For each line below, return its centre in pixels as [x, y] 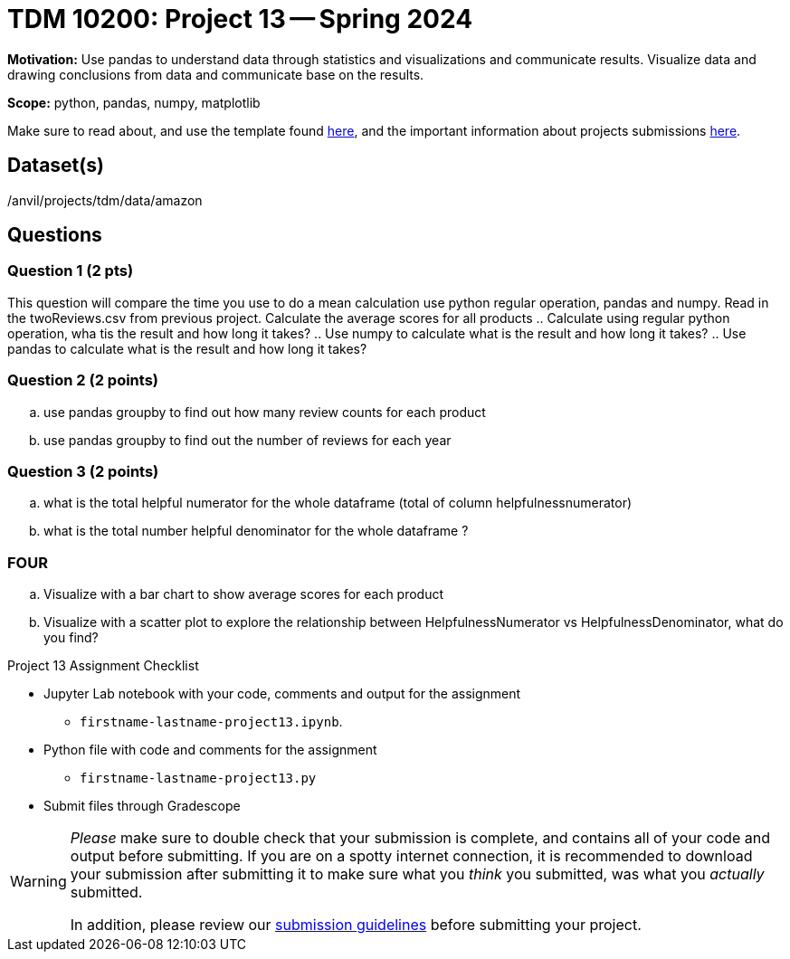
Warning [38, 882]
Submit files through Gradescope [142, 806]
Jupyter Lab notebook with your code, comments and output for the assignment [282, 694]
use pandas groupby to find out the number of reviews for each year [247, 440]
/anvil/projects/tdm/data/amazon [105, 200]
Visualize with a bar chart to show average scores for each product [244, 594]
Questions [55, 235]
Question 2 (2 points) [83, 380]
